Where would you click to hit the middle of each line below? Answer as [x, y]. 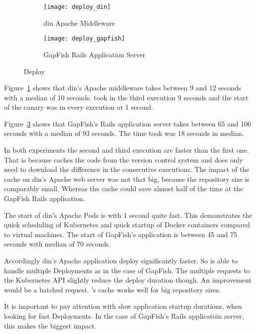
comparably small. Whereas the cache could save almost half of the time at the [124, 188]
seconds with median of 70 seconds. [58, 244]
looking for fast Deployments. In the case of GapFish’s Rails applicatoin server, [124, 315]
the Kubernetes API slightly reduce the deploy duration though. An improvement [128, 280]
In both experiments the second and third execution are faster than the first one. [127, 150]
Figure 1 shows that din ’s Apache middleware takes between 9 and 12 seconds [123, 88]
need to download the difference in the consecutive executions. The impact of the [127, 169]
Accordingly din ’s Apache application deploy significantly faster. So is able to [121, 260]
